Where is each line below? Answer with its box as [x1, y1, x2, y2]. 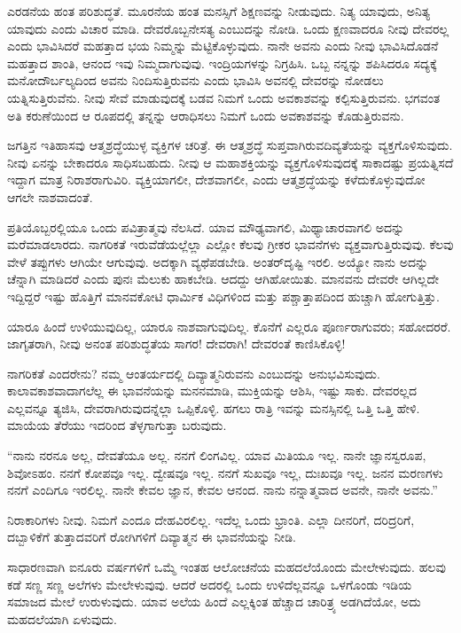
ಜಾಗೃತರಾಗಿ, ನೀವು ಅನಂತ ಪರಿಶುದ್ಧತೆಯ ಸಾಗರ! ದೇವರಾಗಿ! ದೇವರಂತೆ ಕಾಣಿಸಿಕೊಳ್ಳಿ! [7, 334, 346, 353]
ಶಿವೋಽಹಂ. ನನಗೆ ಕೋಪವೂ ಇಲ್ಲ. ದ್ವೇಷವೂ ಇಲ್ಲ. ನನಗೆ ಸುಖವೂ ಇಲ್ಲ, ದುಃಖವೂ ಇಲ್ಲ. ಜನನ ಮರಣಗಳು [7, 463, 443, 481]
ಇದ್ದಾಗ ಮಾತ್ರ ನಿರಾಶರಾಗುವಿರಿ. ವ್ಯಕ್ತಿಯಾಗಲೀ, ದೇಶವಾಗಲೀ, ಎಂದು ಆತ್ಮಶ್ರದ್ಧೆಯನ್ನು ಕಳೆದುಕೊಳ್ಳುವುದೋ [7, 170, 426, 189]
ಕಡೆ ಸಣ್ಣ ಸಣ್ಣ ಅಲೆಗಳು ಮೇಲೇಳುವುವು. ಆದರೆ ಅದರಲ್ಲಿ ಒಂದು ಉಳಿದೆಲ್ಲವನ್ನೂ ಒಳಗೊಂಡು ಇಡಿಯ [7, 574, 412, 593]
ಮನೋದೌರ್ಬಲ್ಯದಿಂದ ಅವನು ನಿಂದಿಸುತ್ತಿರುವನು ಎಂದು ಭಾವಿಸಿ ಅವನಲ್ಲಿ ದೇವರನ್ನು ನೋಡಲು [7, 71, 384, 90]
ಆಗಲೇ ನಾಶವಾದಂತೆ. [7, 187, 93, 206]
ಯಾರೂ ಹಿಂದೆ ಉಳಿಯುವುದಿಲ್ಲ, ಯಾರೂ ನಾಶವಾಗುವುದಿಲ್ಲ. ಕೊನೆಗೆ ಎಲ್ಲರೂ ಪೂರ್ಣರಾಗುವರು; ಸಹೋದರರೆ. [7, 316, 451, 335]
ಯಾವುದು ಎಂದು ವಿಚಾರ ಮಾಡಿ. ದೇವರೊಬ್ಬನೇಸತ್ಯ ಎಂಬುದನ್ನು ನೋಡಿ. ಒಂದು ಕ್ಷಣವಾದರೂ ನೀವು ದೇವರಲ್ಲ [7, 19, 449, 37]
